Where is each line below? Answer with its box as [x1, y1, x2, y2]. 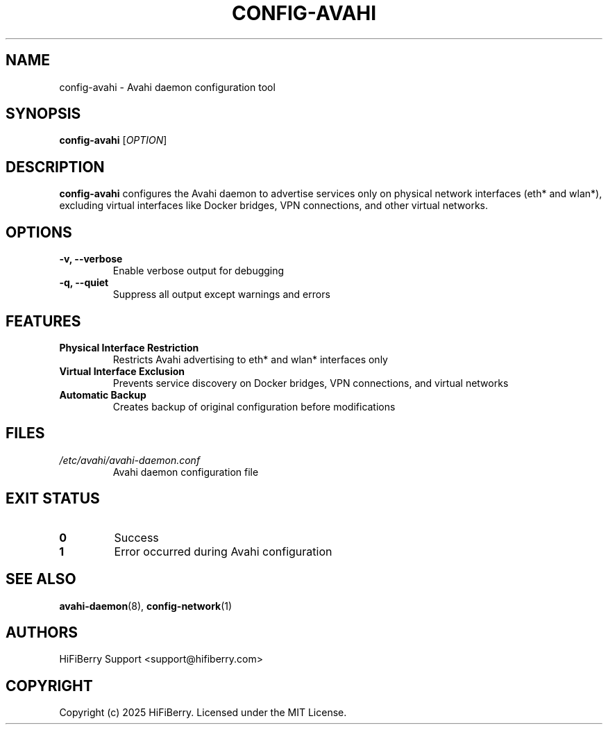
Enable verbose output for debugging [112, 265, 285, 277]
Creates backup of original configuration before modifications [112, 400, 396, 413]
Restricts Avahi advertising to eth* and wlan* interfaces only [112, 353, 388, 365]
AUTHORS [6, 623, 78, 641]
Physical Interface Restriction [59, 341, 199, 354]
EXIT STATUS [6, 490, 100, 508]
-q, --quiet [59, 276, 109, 289]
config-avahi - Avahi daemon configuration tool [59, 81, 276, 93]
